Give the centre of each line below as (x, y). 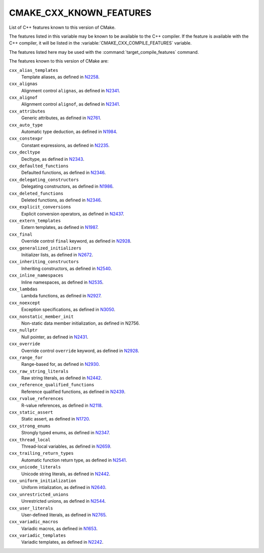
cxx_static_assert (31, 412)
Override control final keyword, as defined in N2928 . (76, 241)
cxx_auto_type (26, 125)
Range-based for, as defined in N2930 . (61, 364)
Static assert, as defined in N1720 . (56, 419)
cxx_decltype (25, 152)
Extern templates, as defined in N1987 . (60, 227)
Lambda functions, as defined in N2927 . (62, 296)
